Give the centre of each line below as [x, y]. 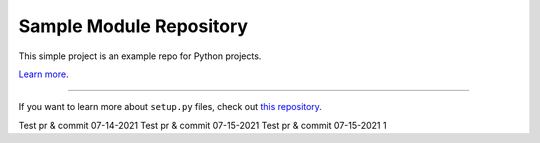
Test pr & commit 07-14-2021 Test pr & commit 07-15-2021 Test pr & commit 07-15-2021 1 [202, 125]
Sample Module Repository [133, 26]
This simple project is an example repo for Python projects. [140, 56]
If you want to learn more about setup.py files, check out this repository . [170, 107]
